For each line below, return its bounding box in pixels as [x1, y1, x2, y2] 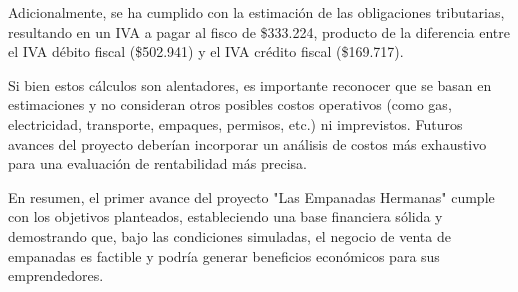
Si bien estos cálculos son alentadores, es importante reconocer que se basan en [8, 74, 492, 95]
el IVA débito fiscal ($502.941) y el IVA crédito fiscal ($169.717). [8, 41, 404, 62]
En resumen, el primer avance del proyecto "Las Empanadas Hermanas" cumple [8, 186, 495, 207]
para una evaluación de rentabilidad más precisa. [8, 153, 307, 174]
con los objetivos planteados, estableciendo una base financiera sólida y [8, 206, 443, 227]
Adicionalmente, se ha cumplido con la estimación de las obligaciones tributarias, [8, 2, 505, 22]
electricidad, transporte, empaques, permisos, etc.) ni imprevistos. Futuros [8, 113, 463, 134]
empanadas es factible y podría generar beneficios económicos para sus [8, 245, 440, 266]
